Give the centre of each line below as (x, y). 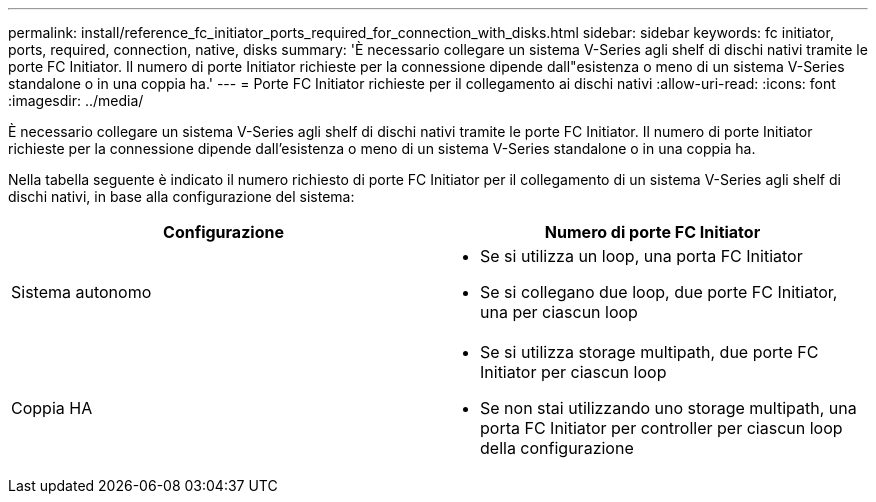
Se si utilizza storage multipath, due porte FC (649, 352)
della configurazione (557, 448)
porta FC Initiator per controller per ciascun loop (661, 428)
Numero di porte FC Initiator (652, 232)
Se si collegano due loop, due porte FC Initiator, (659, 292)
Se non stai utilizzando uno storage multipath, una (668, 408)
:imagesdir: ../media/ (76, 100)
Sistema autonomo (81, 292)
